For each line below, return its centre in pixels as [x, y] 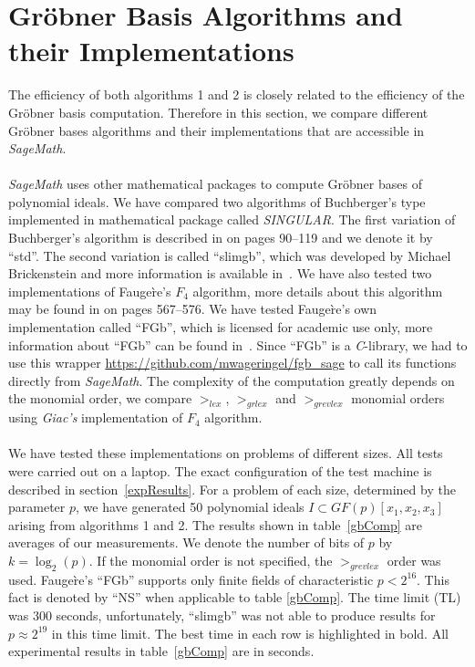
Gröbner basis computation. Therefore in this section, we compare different [218, 112]
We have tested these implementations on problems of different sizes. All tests [226, 453]
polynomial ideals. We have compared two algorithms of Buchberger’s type [217, 201]
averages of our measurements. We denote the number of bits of [186, 542]
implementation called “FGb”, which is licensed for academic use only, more [221, 327]
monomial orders [398, 398]
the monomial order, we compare [100, 398]
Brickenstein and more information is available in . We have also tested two [220, 273]
